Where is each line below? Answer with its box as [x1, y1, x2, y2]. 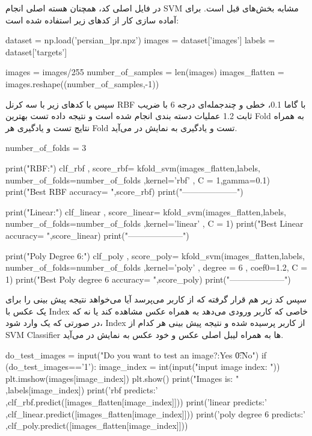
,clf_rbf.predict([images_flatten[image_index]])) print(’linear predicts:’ [5, 396, 267, 408]
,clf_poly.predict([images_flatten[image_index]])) [5, 419, 188, 432]
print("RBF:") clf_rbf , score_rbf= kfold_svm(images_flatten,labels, [5, 161, 260, 174]
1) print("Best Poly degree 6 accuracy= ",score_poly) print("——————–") [5, 272, 291, 285]
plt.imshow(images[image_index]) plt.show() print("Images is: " [5, 372, 239, 384]
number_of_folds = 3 [5, 141, 87, 154]
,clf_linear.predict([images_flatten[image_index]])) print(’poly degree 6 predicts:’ [5, 407, 305, 420]
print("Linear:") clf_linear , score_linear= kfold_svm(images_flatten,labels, [5, 205, 286, 218]
